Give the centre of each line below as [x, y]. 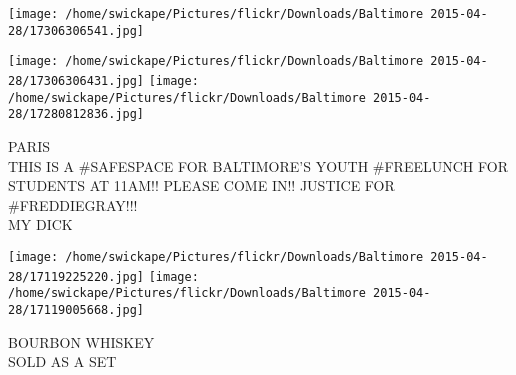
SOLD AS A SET [62, 361]
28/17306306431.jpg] [76, 80]
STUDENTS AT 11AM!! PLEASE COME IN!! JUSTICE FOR [201, 185]
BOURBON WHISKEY [81, 341]
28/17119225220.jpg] [76, 276]
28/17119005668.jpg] [76, 309]
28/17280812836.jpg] [76, 114]
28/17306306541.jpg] [76, 30]
